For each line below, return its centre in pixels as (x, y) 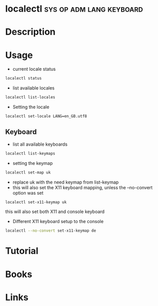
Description (30, 32)
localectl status (24, 78)
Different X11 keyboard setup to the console (58, 222)
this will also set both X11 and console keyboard (55, 212)
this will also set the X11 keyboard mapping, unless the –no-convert (83, 187)
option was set (28, 193)
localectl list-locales (30, 97)
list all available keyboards (40, 144)
